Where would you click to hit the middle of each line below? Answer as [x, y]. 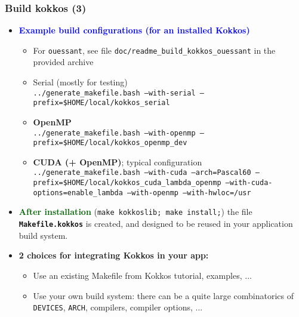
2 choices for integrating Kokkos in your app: [114, 255]
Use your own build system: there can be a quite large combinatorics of [163, 295]
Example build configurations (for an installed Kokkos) [134, 30]
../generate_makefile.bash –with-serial [114, 93]
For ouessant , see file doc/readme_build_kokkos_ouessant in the [154, 50]
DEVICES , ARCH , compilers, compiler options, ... [118, 307]
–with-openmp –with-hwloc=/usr [189, 193]
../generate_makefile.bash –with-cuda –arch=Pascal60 [142, 173]
